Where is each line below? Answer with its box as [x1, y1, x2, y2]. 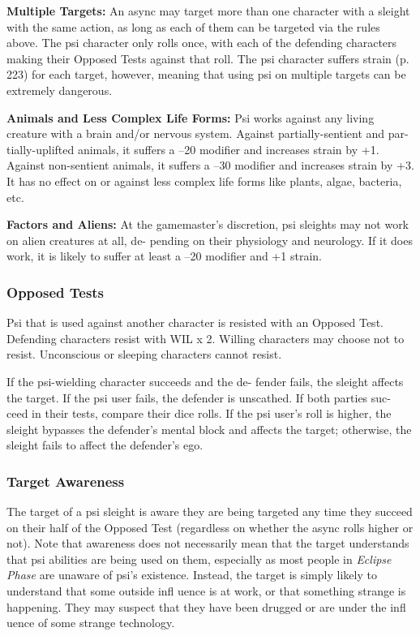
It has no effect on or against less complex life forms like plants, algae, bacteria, [6, 172, 402, 189]
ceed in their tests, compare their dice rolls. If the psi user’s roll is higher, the [6, 405, 392, 422]
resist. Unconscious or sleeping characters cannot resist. [6, 346, 282, 363]
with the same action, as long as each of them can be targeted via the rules [6, 18, 380, 35]
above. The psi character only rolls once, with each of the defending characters [6, 34, 397, 51]
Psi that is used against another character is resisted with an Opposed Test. [6, 314, 384, 331]
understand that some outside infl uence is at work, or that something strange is [6, 582, 406, 599]
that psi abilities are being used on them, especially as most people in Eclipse [6, 550, 392, 567]
